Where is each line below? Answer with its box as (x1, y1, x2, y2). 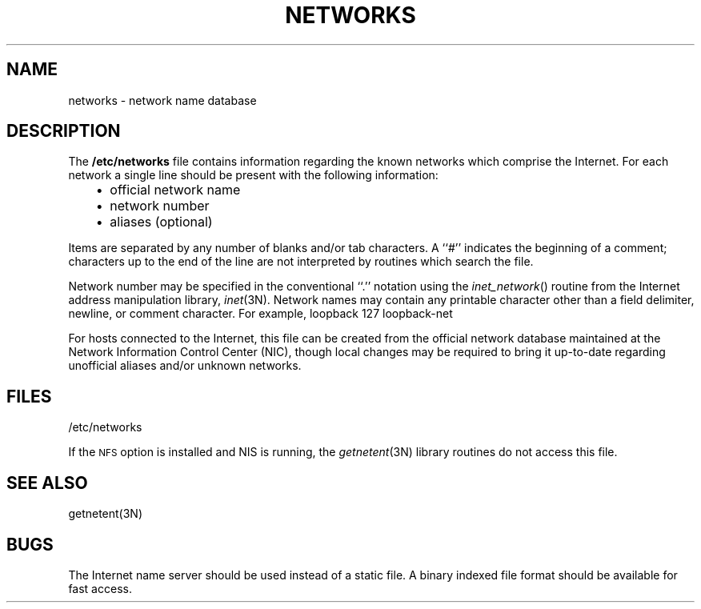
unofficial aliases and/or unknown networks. (68, 359, 302, 373)
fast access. (68, 581, 132, 595)
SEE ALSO (6, 472, 88, 493)
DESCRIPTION (6, 121, 121, 142)
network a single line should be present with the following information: (68, 168, 439, 182)
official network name (110, 182, 241, 198)
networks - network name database (68, 93, 257, 107)
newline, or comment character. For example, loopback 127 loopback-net (68, 307, 453, 321)
